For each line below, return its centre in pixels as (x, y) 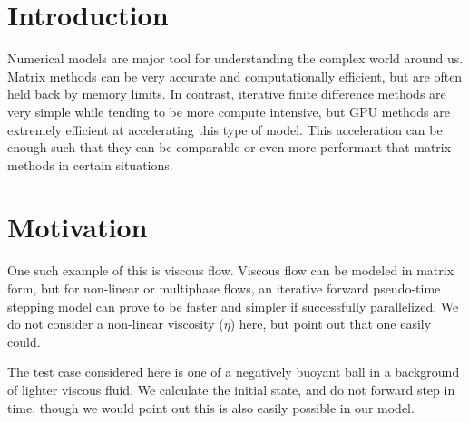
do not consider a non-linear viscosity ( (116, 324)
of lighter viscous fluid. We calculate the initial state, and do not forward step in (231, 389)
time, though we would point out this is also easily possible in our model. (211, 407)
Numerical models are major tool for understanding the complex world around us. (235, 58)
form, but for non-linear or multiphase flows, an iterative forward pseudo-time (224, 288)
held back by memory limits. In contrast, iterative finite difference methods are (227, 94)
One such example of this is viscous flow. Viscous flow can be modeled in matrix (231, 270)
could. (24, 341)
